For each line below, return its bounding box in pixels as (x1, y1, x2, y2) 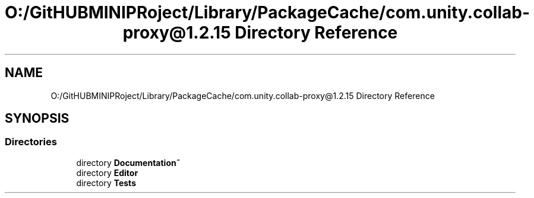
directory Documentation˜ (76, 157, 181, 168)
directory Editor (76, 167, 138, 178)
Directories (5, 136, 57, 148)
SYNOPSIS (5, 111, 69, 126)
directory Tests (76, 177, 136, 188)
